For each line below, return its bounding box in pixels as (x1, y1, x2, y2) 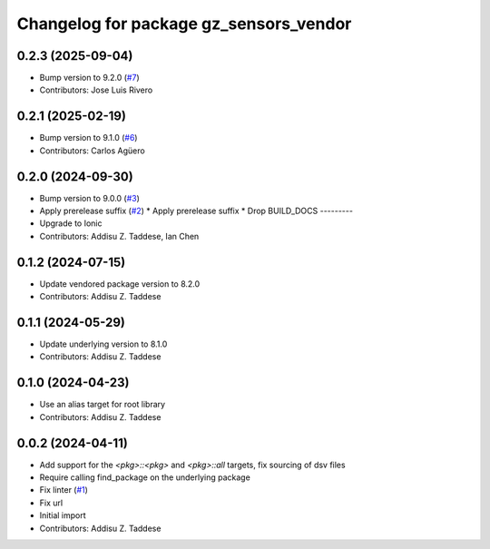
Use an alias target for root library (39, 399, 166, 410)
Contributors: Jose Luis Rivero (39, 84, 153, 95)
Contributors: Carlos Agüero (39, 145, 145, 156)
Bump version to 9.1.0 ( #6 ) (39, 132, 138, 143)
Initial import (39, 510, 86, 521)
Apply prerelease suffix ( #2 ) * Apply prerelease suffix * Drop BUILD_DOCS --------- (39, 205, 354, 217)
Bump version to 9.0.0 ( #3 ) (39, 192, 141, 203)
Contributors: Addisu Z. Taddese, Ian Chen (39, 230, 200, 241)
